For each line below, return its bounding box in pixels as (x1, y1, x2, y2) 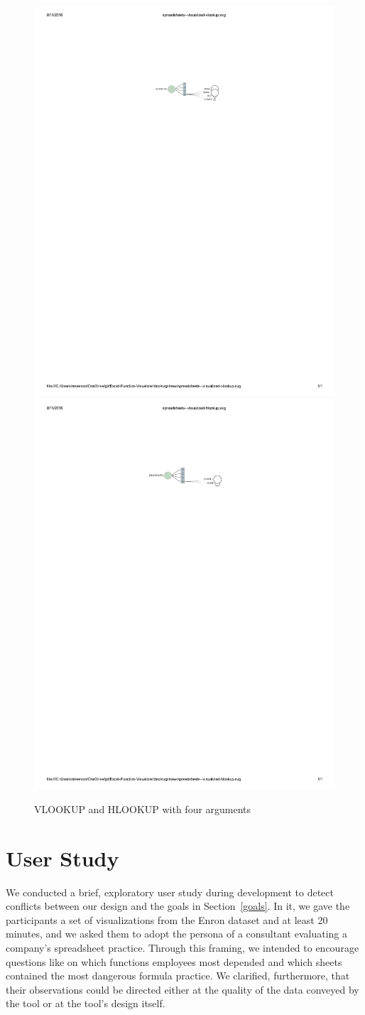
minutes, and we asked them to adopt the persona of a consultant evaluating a (6, 926, 347, 941)
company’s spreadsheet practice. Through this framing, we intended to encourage (6, 940, 359, 955)
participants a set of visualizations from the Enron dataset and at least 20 (6, 912, 328, 927)
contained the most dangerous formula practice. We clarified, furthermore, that (6, 968, 350, 983)
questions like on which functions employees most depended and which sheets (6, 954, 342, 969)
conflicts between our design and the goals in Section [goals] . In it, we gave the (6, 898, 350, 913)
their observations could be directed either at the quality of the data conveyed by (6, 982, 359, 997)
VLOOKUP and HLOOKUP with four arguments (34, 801, 251, 816)
